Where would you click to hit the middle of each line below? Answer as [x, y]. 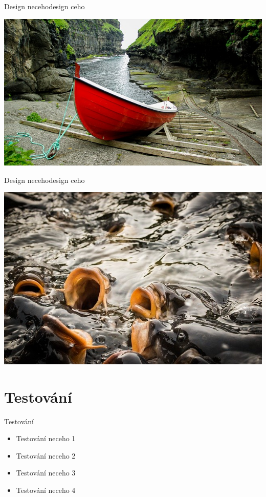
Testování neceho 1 [46, 438]
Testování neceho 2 [46, 455]
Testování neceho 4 [46, 490]
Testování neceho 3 [46, 473]
